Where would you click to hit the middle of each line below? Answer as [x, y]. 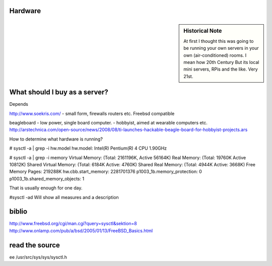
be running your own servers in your [221, 48]
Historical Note [203, 31]
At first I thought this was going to [219, 41]
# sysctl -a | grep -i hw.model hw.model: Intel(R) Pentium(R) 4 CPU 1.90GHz [88, 148]
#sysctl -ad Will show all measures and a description [64, 197]
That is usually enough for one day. [46, 188]
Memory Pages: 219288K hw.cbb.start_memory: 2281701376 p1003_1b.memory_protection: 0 [106, 172]
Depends [19, 104]
